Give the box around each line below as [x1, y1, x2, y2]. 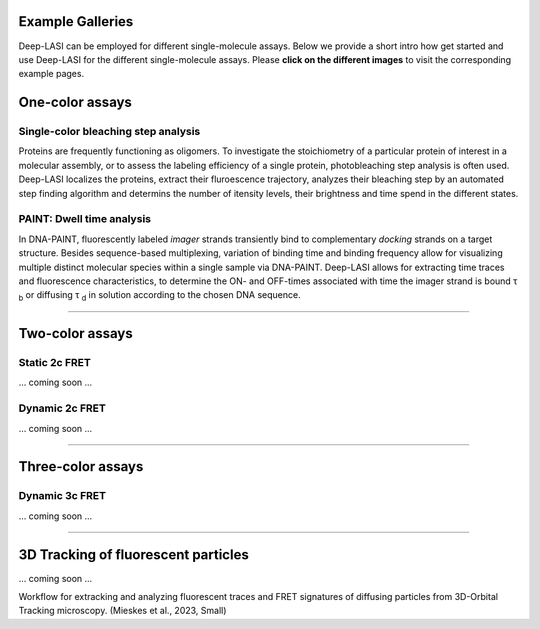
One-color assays [18, 94, 132, 111]
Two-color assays [18, 325, 134, 342]
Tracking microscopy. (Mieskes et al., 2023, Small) [18, 605, 227, 617]
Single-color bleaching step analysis [18, 125, 201, 139]
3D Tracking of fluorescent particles [18, 546, 249, 563]
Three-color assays [18, 458, 144, 475]
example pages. [18, 68, 85, 80]
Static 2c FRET [18, 356, 92, 370]
